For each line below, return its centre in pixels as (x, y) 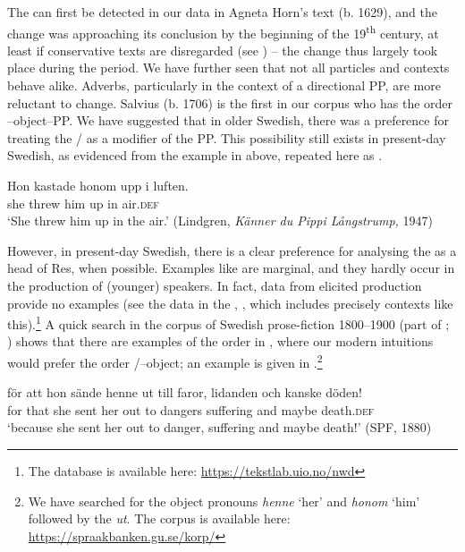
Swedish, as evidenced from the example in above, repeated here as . (195, 155)
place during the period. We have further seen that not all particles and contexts (228, 68)
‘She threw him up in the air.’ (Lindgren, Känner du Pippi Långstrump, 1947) (220, 221)
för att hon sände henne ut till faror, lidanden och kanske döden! (185, 392)
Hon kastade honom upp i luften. (98, 185)
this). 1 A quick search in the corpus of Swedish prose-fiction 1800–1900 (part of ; (228, 323)
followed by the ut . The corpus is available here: (159, 518)
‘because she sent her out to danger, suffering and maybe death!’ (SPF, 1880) (220, 427)
